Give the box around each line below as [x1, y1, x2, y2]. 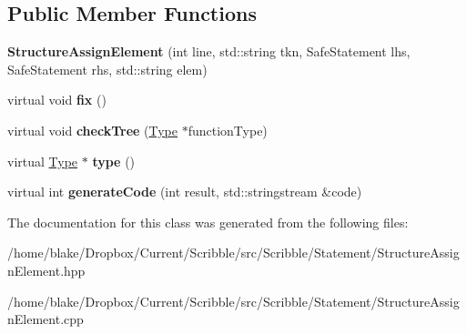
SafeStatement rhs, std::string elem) [7, 59, 208, 78]
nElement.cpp [7, 309, 84, 329]
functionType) [188, 120, 268, 139]
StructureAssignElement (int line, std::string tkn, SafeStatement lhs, [7, 42, 411, 61]
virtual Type [7, 151, 78, 170]
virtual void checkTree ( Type [7, 120, 178, 139]
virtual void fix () [7, 90, 107, 109]
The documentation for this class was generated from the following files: [7, 212, 409, 231]
